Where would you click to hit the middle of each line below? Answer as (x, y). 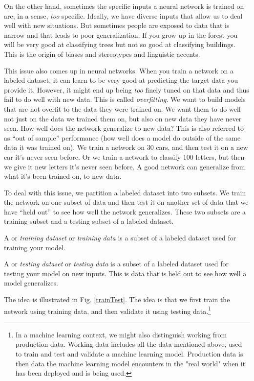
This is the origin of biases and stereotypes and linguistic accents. (102, 54)
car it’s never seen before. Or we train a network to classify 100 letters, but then (124, 156)
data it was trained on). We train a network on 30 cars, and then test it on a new (126, 147)
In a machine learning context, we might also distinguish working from (121, 334)
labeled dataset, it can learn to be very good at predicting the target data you (121, 80)
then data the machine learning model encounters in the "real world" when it (130, 363)
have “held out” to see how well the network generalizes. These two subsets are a (125, 211)
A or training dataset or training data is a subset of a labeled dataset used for (120, 238)
